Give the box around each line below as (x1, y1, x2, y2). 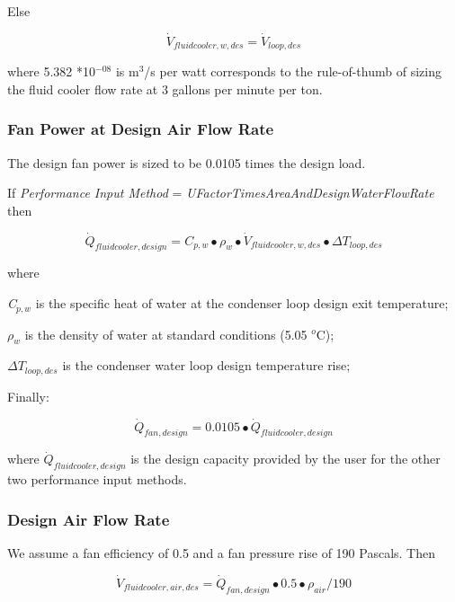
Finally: (7, 386, 49, 405)
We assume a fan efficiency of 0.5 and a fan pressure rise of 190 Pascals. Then (7, 543, 436, 562)
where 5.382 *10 (7, 62, 96, 81)
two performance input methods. (7, 470, 187, 489)
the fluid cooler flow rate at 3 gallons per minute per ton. (7, 79, 323, 98)
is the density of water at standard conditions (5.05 (24, 324, 308, 343)
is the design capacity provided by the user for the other (130, 449, 441, 468)
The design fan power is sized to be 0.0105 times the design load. (7, 153, 366, 172)
